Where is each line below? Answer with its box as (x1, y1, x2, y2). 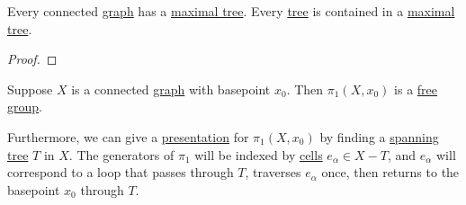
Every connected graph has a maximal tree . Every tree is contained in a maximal (7, 2, 455, 20)
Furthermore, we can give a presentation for (7, 127, 249, 146)
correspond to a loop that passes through (7, 163, 234, 182)
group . (7, 97, 42, 116)
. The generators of (68, 145, 175, 164)
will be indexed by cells (194, 145, 323, 164)
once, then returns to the (321, 163, 460, 182)
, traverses (245, 163, 301, 182)
